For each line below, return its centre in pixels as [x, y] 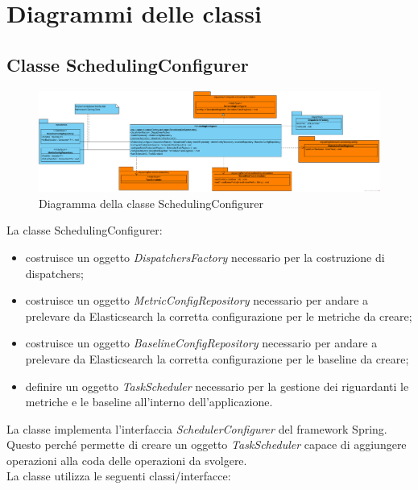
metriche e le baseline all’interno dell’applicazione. [149, 402]
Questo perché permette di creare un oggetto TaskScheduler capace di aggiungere [207, 444]
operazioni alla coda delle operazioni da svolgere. [127, 460]
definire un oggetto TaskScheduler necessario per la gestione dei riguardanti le [217, 386]
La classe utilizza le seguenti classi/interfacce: [119, 476]
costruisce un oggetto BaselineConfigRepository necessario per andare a [201, 343]
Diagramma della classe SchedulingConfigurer [151, 203]
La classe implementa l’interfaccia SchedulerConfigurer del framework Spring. [197, 428]
